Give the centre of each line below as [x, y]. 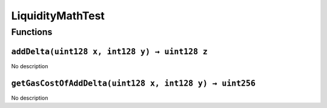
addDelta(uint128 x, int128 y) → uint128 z [110, 52]
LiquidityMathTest [58, 16]
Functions [32, 32]
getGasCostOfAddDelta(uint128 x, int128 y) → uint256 [133, 83]
